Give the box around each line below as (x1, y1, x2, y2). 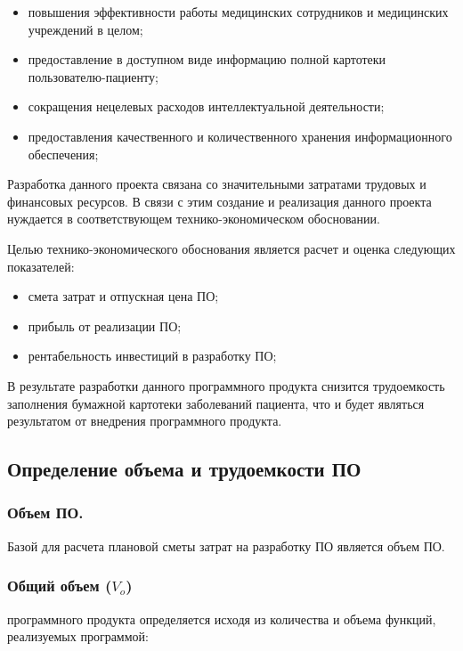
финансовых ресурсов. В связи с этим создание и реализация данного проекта (7, 191, 432, 210)
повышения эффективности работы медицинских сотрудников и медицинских (28, 3, 449, 20)
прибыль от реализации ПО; (28, 316, 182, 335)
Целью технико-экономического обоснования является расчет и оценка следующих (7, 239, 456, 257)
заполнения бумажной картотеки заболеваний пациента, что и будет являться (7, 394, 425, 412)
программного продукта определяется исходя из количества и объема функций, (7, 609, 436, 628)
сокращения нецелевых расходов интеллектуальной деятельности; (28, 97, 385, 116)
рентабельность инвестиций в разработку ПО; (28, 346, 277, 365)
